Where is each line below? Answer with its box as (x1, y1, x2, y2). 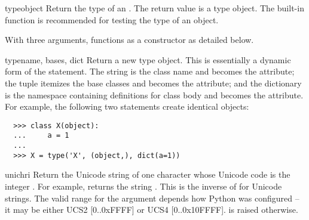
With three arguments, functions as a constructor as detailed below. (5, 33, 254, 46)
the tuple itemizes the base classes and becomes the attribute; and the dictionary (5, 76, 302, 89)
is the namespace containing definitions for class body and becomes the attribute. (5, 88, 304, 101)
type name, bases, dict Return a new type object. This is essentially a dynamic (5, 53, 291, 66)
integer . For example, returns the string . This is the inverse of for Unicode (5, 179, 282, 192)
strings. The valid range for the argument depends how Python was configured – (5, 191, 299, 204)
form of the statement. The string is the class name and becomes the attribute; (5, 65, 295, 78)
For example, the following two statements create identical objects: (5, 100, 249, 113)
